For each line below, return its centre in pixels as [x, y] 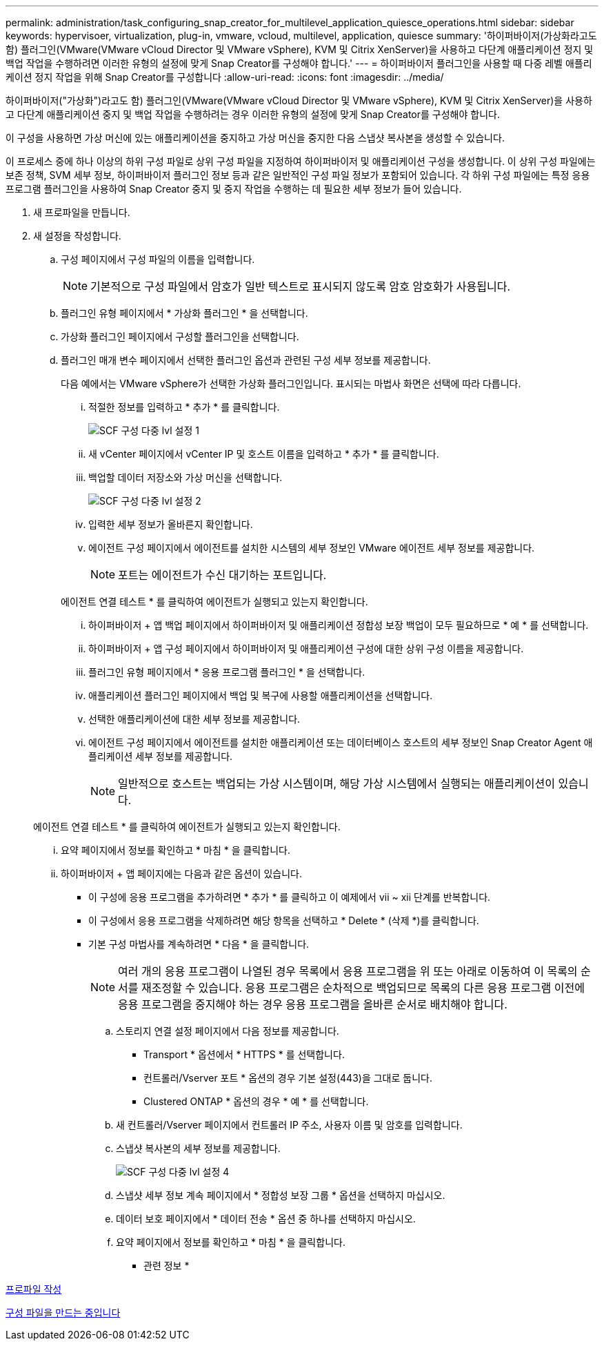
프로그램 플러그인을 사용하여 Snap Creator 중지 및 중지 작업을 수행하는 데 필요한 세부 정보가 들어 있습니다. [234, 189]
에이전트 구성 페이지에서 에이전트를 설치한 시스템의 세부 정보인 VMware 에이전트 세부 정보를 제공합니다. [312, 548]
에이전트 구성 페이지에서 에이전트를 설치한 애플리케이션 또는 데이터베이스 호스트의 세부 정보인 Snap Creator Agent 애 [341, 742]
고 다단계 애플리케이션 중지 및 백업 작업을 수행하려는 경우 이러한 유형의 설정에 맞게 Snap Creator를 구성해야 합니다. [253, 114]
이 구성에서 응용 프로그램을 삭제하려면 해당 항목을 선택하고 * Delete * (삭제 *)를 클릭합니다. [284, 920]
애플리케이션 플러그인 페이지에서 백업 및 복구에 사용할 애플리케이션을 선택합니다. [261, 695]
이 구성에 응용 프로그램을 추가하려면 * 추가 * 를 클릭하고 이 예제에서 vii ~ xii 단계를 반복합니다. [290, 897]
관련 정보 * [167, 1266]
